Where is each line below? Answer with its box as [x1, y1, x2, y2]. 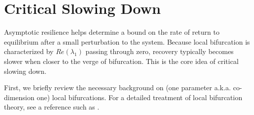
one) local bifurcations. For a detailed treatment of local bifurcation [37, 92, 243, 102]
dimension [4, 92, 35, 102]
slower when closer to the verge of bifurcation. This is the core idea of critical [4, 56, 239, 66]
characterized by [4, 46, 54, 57]
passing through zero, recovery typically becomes [85, 46, 234, 57]
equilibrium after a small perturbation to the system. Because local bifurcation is [4, 36, 250, 47]
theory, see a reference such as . [4, 102, 100, 112]
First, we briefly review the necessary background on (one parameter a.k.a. [4, 82, 231, 93]
